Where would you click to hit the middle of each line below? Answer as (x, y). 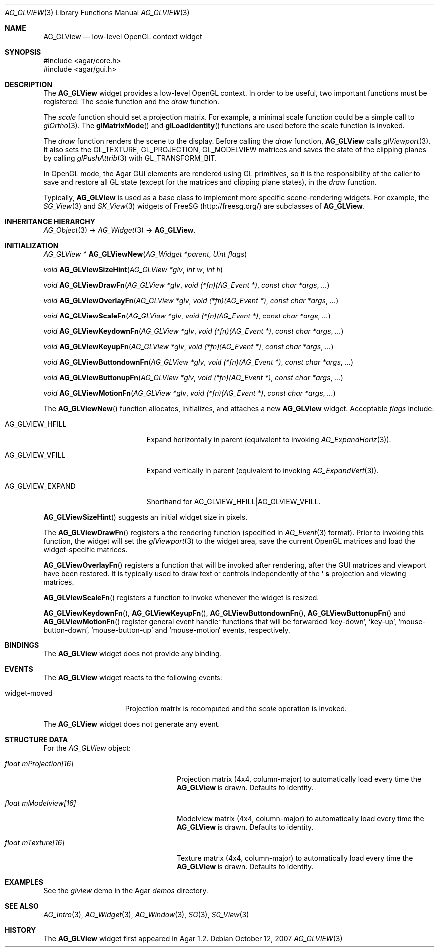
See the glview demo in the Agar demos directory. (126, 890)
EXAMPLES (24, 882)
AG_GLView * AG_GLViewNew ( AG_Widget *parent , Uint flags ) (145, 254)
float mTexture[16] (35, 842)
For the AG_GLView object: (87, 748)
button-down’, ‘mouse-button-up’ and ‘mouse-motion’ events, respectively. (167, 630)
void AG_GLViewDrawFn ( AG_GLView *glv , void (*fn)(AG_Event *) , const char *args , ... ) (187, 285)
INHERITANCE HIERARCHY (50, 221)
